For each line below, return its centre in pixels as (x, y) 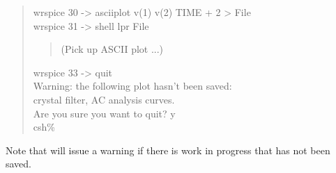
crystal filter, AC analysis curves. (104, 99)
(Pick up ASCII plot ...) (112, 49)
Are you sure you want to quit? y (104, 113)
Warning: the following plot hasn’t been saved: (132, 86)
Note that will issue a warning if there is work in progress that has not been (168, 150)
